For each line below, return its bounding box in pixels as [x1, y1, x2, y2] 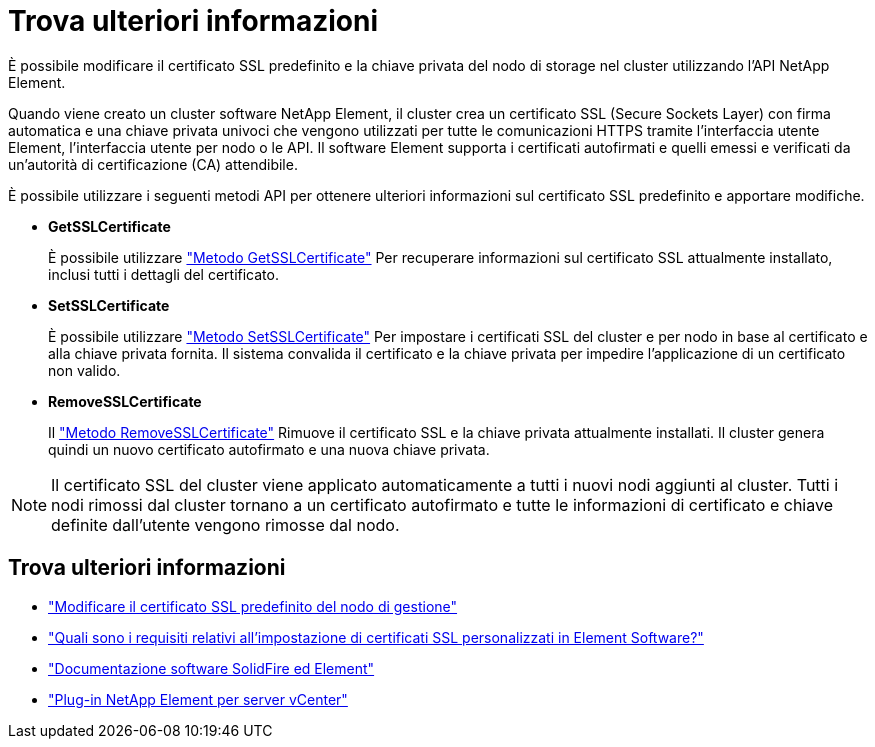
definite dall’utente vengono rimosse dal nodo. [51, 514, 400, 535]
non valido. [48, 361, 121, 379]
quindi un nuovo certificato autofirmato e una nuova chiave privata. [48, 440, 490, 458]
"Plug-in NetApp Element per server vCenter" [48, 690, 348, 708]
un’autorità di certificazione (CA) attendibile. [8, 155, 298, 173]
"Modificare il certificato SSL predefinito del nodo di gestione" [48, 597, 458, 615]
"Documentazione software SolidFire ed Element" [48, 659, 375, 677]
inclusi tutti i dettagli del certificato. [48, 265, 279, 283]
